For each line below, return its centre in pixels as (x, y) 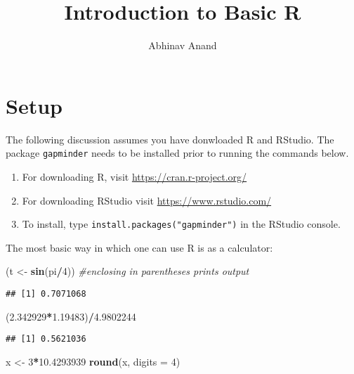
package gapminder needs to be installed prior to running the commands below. (177, 153)
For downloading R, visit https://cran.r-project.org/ (135, 176)
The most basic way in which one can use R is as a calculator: (139, 247)
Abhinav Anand (183, 45)
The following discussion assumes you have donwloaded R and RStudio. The (170, 139)
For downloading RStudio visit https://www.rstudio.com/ (147, 200)
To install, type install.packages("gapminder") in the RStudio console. (181, 224)
